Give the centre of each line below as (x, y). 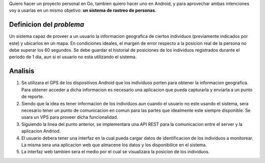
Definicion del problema (47, 25)
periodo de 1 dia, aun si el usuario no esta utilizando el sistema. (73, 57)
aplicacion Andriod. (41, 131)
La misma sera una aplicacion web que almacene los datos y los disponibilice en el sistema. (114, 145)
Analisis (22, 71)
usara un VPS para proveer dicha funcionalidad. (70, 117)
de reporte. (33, 97)
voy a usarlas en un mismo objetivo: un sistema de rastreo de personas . (83, 10)
